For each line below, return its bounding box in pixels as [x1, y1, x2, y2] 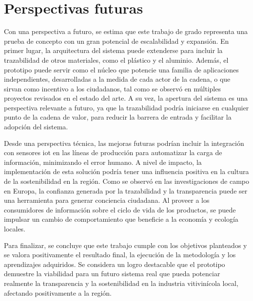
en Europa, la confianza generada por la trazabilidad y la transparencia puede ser [4, 185, 248, 195]
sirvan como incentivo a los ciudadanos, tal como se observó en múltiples [4, 83, 221, 93]
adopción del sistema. [4, 122, 68, 132]
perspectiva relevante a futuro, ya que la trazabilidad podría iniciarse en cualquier [4, 102, 249, 112]
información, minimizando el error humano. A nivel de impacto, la [4, 157, 202, 167]
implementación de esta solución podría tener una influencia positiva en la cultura [4, 166, 249, 177]
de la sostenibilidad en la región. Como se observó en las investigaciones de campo [4, 176, 250, 186]
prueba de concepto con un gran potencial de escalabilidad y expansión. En [4, 35, 229, 46]
